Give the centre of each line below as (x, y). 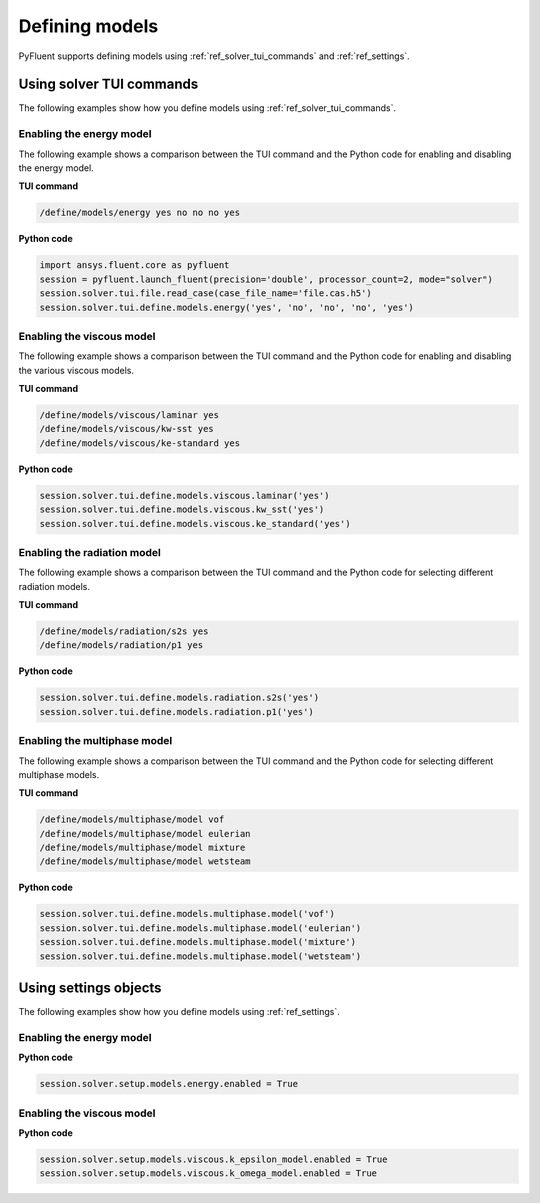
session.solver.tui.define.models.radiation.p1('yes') (176, 711)
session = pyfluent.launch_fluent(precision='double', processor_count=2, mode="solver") (266, 279)
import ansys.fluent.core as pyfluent (134, 265)
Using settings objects (90, 988)
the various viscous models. (76, 370)
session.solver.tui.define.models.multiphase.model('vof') (187, 914)
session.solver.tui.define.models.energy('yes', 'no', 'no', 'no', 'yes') (227, 307)
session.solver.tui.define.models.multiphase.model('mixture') (198, 942)
